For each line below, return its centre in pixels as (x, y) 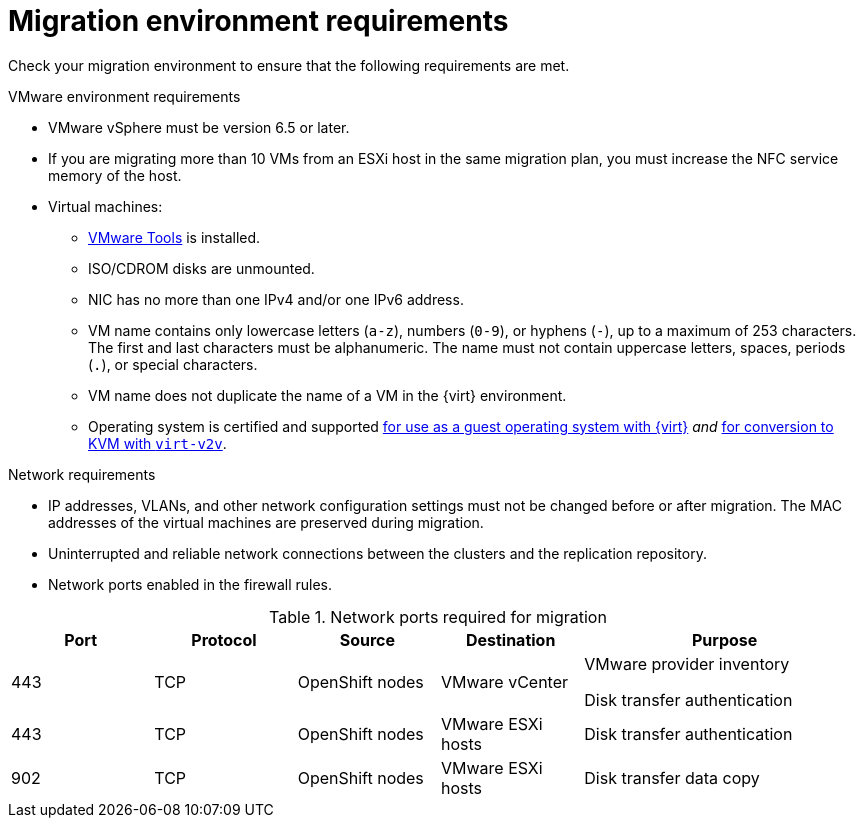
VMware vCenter (504, 681)
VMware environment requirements (124, 96)
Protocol (224, 639)
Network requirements (82, 474)
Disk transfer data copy (672, 777)
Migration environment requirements (258, 21)
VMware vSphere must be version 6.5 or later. (199, 127)
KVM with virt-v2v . (157, 443)
